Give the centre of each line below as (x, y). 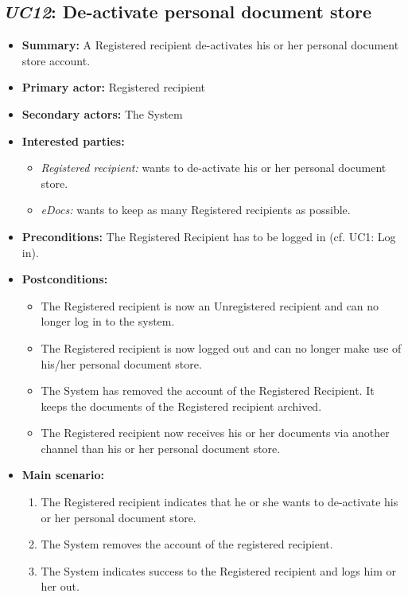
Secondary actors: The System (102, 113)
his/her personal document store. (121, 363)
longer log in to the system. (108, 321)
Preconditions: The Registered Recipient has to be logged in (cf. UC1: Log (209, 236)
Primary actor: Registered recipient (113, 87)
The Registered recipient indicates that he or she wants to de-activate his (220, 502)
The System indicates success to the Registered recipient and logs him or (219, 570)
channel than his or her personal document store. (161, 448)
